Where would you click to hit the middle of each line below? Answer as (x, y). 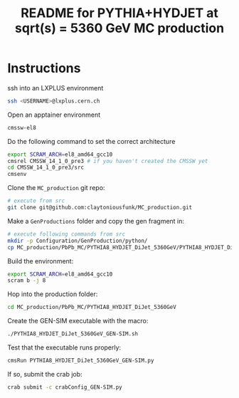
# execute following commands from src (67, 234)
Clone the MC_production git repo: (56, 188)
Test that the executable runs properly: (64, 347)
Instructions (44, 68)
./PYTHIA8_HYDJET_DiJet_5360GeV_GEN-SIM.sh (73, 334)
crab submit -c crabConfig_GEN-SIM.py (65, 387)
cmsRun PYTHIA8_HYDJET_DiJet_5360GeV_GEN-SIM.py (81, 361)
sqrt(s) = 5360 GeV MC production (119, 28)
